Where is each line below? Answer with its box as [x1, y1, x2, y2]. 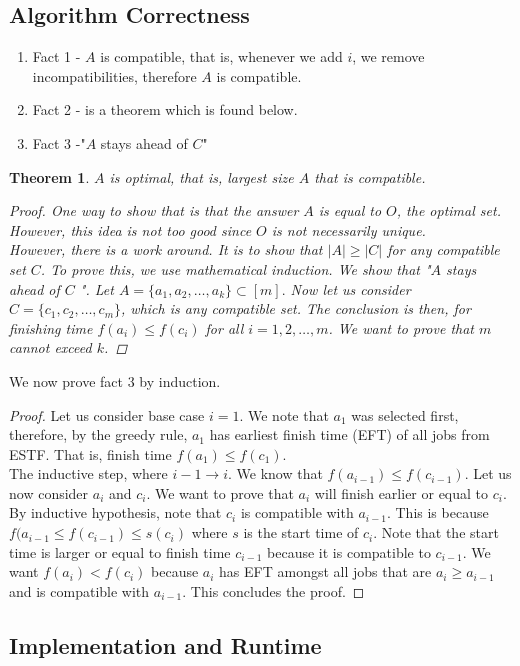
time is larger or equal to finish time [9, 541, 231, 562]
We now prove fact [9, 370, 123, 391]
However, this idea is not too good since [9, 219, 252, 240]
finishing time [9, 317, 93, 338]
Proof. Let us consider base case [9, 404, 205, 425]
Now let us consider [290, 278, 411, 299]
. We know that [227, 463, 323, 484]
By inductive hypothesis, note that [9, 502, 222, 523]
